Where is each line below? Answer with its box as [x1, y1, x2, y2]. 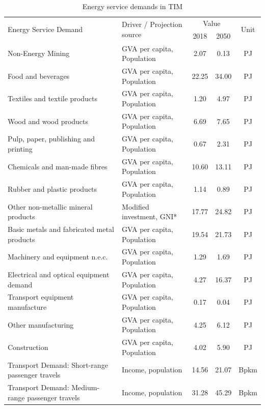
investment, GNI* [122, 211, 177, 222]
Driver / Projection [122, 19, 182, 30]
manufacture [8, 301, 47, 312]
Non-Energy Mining [8, 48, 70, 59]
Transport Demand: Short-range [8, 359, 108, 370]
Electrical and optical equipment [8, 269, 110, 279]
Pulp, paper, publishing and [8, 133, 95, 144]
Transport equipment [8, 291, 74, 302]
